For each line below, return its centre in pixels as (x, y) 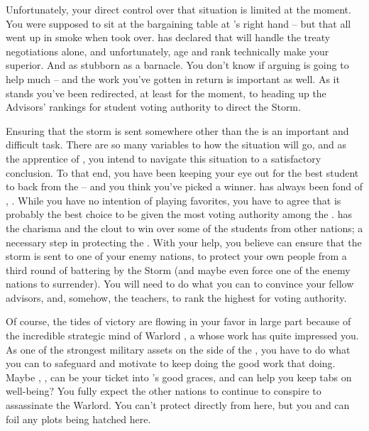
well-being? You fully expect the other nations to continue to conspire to (164, 391)
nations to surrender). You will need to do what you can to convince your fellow (180, 284)
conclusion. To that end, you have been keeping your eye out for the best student (182, 172)
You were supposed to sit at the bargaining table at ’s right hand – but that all (178, 23)
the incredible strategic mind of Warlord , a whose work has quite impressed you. (182, 335)
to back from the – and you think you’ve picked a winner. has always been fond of (184, 186)
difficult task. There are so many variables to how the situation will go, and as (176, 144)
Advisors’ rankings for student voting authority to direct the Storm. (153, 107)
